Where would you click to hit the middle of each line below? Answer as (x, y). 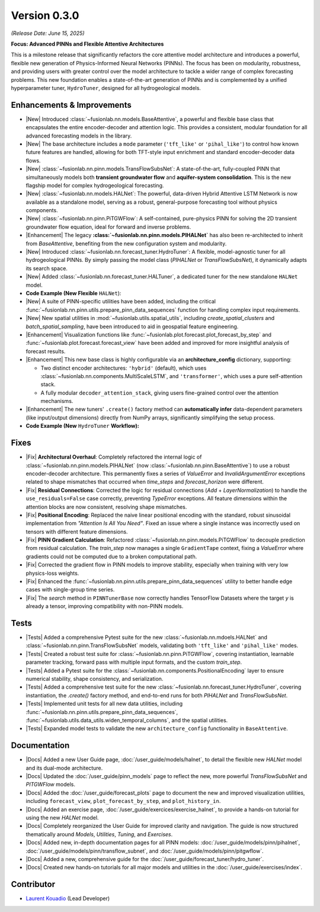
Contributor (33, 884)
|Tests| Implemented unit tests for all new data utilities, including (104, 704)
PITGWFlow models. (50, 785)
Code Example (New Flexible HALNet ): (73, 293)
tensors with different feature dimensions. (77, 532)
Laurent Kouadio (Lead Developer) (68, 898)
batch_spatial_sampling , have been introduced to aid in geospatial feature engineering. (132, 327)
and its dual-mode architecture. (64, 768)
